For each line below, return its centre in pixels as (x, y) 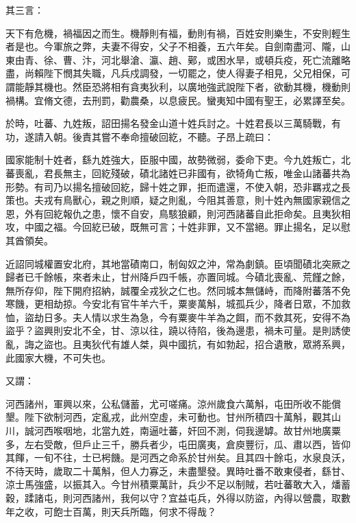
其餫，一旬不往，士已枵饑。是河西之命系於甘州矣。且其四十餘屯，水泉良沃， (178, 457)
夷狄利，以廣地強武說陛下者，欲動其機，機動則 (245, 86)
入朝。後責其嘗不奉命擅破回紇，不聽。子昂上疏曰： (158, 136)
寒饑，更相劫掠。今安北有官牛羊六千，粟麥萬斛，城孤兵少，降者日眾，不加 (173, 304)
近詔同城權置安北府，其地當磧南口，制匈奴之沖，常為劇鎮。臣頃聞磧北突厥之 (178, 263)
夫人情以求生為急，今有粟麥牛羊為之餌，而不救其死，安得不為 (211, 317)
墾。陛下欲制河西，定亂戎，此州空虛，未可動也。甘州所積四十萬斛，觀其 (168, 417)
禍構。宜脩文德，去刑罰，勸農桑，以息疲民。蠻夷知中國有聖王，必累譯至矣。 (178, 100)
